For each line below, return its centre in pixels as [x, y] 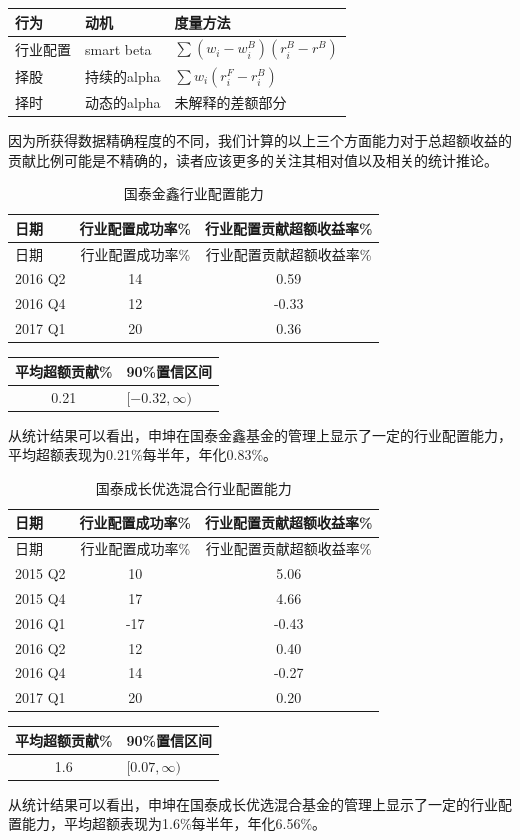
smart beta [118, 48]
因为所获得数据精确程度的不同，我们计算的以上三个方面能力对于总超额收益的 [260, 139]
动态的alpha [123, 101]
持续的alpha [123, 75]
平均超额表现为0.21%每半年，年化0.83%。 [143, 454]
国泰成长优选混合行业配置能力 [193, 487]
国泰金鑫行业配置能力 [193, 193]
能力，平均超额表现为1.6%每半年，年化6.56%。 [174, 823]
